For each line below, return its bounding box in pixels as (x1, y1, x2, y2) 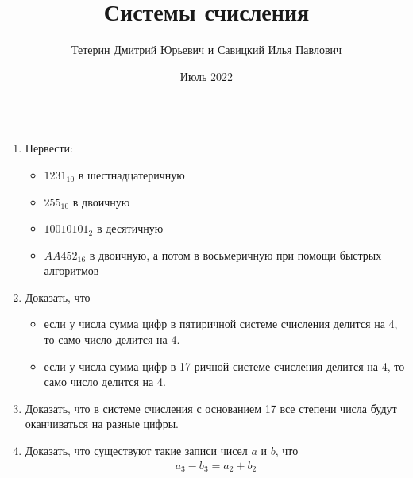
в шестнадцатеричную (78, 166, 185, 183)
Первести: (25, 140, 73, 156)
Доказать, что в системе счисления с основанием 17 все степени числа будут (25, 399, 397, 416)
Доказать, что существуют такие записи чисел (25, 442, 248, 459)
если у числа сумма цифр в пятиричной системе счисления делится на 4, (44, 315, 398, 332)
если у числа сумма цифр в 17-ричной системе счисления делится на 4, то (44, 357, 405, 374)
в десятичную (96, 220, 164, 237)
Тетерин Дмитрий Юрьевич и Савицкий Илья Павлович (71, 41, 342, 58)
